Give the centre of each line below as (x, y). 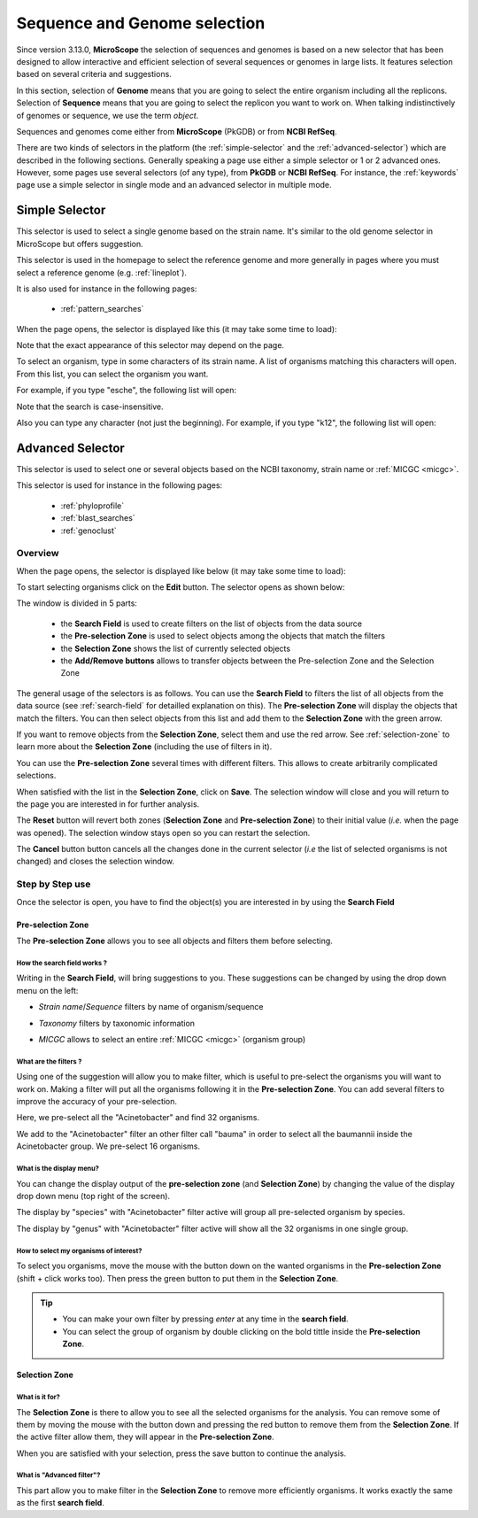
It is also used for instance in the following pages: (107, 289)
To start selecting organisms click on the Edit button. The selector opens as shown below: (181, 587)
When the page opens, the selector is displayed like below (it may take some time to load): (181, 570)
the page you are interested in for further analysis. (108, 804)
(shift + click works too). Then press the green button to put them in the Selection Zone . (177, 1278)
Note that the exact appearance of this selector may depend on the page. (150, 345)
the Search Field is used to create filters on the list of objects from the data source (212, 623)
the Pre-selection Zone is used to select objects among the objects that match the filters (223, 636)
